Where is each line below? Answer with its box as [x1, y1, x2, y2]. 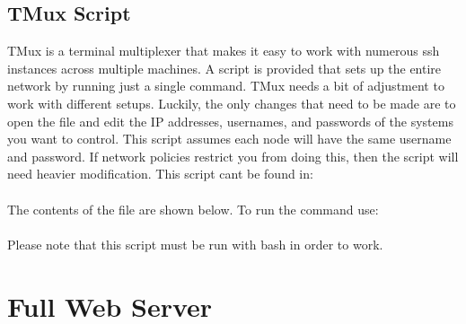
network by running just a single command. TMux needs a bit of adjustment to [7, 76, 444, 95]
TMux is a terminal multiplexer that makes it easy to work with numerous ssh [7, 41, 440, 60]
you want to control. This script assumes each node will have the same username [7, 129, 452, 148]
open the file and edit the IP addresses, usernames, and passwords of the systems [7, 111, 453, 130]
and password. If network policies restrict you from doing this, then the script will [7, 146, 459, 165]
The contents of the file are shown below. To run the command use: [7, 199, 379, 218]
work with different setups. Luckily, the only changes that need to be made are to [7, 93, 456, 112]
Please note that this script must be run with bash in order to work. [7, 234, 383, 253]
